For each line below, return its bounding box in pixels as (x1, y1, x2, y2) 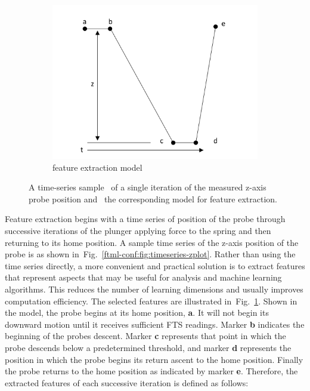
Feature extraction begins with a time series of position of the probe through (5, 213, 286, 225)
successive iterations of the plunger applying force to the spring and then (5, 224, 271, 236)
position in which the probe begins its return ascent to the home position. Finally (5, 353, 303, 365)
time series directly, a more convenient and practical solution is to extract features (5, 259, 305, 272)
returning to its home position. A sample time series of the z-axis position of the (5, 236, 299, 248)
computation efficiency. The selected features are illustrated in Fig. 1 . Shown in (5, 294, 297, 307)
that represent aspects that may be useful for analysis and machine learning (5, 271, 282, 284)
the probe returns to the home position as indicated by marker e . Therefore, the (5, 365, 298, 377)
